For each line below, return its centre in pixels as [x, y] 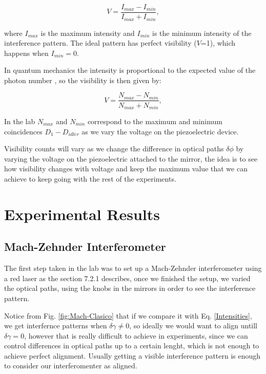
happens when [26, 53]
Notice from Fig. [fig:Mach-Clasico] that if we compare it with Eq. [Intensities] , [128, 315]
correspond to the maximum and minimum [155, 121]
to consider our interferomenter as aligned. [71, 366]
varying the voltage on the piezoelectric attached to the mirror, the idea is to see [131, 158]
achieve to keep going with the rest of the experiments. [90, 178]
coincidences [23, 131]
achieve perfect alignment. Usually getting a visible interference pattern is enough [132, 355]
